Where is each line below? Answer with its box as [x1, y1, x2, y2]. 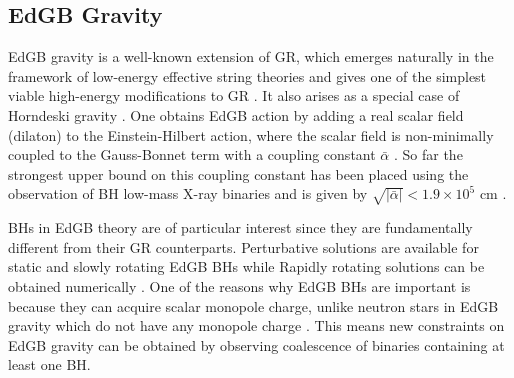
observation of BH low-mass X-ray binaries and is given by [8, 183, 368, 204]
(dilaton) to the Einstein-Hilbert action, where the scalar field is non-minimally [8, 124, 494, 145]
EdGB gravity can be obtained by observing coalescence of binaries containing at [8, 334, 505, 355]
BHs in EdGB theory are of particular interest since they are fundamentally [8, 217, 473, 238]
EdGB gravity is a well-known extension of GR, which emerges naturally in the [8, 46, 494, 67]
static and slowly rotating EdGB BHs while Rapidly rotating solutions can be [8, 256, 485, 277]
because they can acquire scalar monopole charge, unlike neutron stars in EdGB [8, 295, 499, 316]
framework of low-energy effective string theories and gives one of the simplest [8, 65, 487, 86]
